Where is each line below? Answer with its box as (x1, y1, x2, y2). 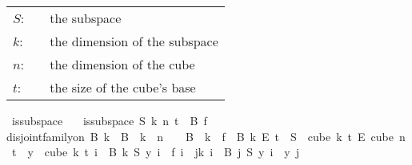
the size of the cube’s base (50, 78, 196, 96)
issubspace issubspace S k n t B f (11, 112, 207, 128)
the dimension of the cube (50, 55, 195, 73)
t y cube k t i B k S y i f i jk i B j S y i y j (11, 143, 300, 160)
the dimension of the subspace (50, 32, 218, 50)
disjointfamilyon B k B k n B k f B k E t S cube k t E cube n (6, 128, 406, 144)
